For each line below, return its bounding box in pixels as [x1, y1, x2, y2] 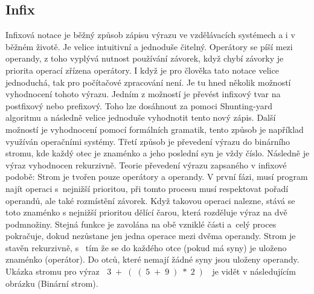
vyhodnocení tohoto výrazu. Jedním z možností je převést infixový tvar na [5, 88, 281, 100]
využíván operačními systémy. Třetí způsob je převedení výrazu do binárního [5, 135, 290, 147]
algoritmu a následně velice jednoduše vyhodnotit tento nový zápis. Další [5, 111, 276, 124]
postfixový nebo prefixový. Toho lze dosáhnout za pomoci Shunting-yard [5, 99, 273, 112]
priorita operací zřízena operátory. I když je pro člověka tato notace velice [5, 63, 279, 76]
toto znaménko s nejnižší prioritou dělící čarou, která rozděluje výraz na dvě [5, 206, 287, 219]
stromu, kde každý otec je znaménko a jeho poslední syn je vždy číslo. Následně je [5, 147, 310, 159]
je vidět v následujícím [212, 265, 296, 278]
